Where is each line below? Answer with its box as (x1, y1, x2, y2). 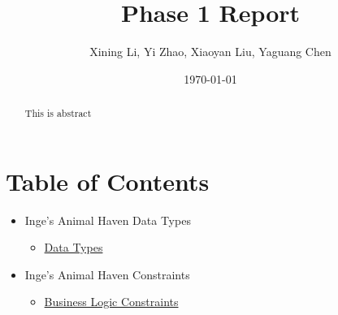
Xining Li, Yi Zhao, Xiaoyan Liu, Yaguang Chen (89, 43, 331, 60)
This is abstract (24, 106, 92, 120)
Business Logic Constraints (44, 293, 179, 310)
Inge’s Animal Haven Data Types (24, 211, 191, 228)
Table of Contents (6, 164, 210, 197)
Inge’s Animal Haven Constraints (24, 265, 190, 283)
